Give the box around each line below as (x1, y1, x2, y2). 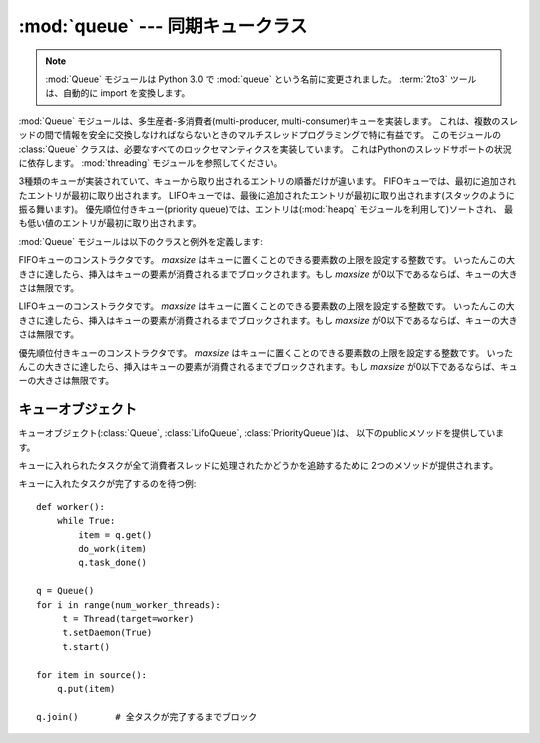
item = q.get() (78, 529, 153, 540)
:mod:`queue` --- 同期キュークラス (18, 15, 308, 37)
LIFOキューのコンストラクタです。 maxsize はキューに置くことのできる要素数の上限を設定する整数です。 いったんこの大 (18, 300, 515, 312)
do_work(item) (78, 543, 148, 554)
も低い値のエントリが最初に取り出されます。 (18, 217, 202, 229)
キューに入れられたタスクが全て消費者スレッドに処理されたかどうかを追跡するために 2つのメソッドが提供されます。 (18, 460, 499, 472)
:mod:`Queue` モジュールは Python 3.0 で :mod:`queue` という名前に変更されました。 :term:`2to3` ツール (45, 73, 477, 85)
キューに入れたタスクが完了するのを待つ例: (18, 478, 197, 490)
